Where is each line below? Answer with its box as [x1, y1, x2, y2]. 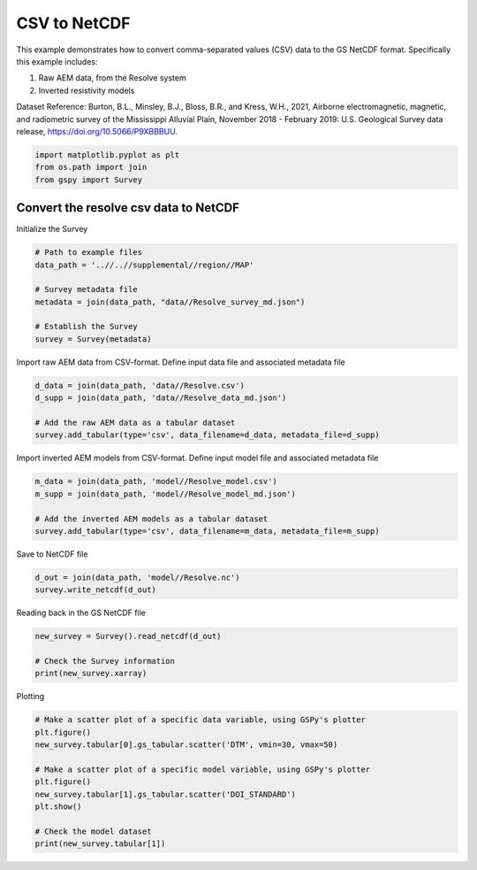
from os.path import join [34, 162, 148, 173]
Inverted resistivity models [38, 85, 135, 96]
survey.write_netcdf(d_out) [34, 585, 156, 595]
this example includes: [16, 56, 98, 66]
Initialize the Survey [16, 224, 88, 235]
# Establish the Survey [34, 321, 139, 332]
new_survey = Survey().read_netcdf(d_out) [34, 631, 222, 642]
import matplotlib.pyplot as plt [34, 150, 180, 159]
